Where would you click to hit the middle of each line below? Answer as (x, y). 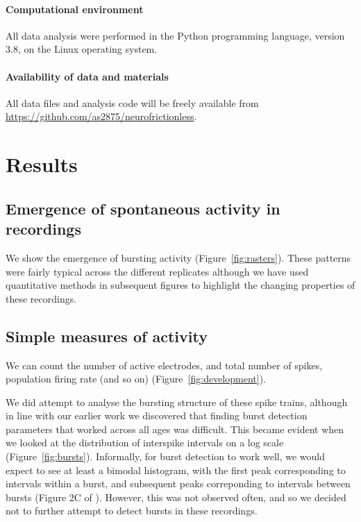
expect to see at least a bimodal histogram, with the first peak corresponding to (176, 470)
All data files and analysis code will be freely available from (132, 102)
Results (42, 164)
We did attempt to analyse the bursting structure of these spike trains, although (177, 402)
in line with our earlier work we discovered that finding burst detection (157, 415)
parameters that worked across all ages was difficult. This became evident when (175, 429)
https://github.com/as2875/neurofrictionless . (101, 116)
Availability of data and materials (87, 76)
